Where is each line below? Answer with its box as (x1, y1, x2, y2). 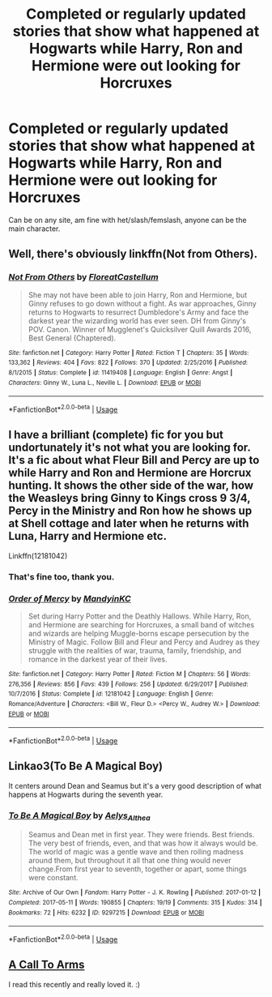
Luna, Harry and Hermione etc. (8, 529, 168, 543)
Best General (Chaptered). (28, 333, 117, 343)
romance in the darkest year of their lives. (28, 654, 168, 664)
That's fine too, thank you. (8, 571, 115, 582)
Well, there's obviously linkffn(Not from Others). (8, 247, 257, 261)
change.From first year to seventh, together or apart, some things (28, 864, 247, 874)
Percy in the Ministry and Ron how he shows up (8, 504, 253, 518)
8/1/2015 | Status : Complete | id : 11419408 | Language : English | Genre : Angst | (8, 368, 233, 377)
